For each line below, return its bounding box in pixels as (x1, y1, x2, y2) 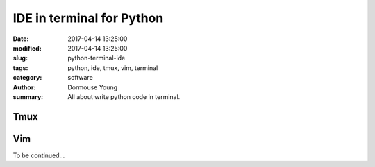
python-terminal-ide (67, 54, 126, 62)
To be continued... (12, 151, 65, 159)
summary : (12, 92, 44, 100)
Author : (12, 83, 36, 91)
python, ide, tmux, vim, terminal (67, 63, 158, 72)
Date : (12, 35, 29, 43)
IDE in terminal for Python (12, 10, 164, 26)
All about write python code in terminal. (67, 92, 181, 100)
